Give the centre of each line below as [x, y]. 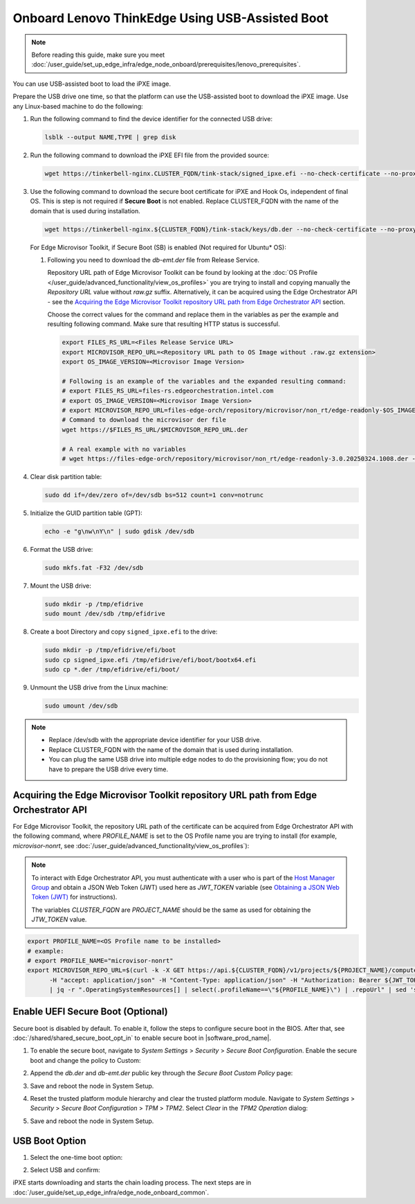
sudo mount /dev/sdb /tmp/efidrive [105, 614]
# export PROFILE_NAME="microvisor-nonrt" [100, 960]
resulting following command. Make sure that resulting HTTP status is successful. [164, 324]
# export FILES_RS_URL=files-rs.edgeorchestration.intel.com [168, 391]
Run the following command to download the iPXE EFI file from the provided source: [150, 155]
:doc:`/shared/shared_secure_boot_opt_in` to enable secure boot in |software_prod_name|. [142, 1038]
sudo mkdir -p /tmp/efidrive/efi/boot [110, 650]
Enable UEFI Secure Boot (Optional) [91, 1012]
